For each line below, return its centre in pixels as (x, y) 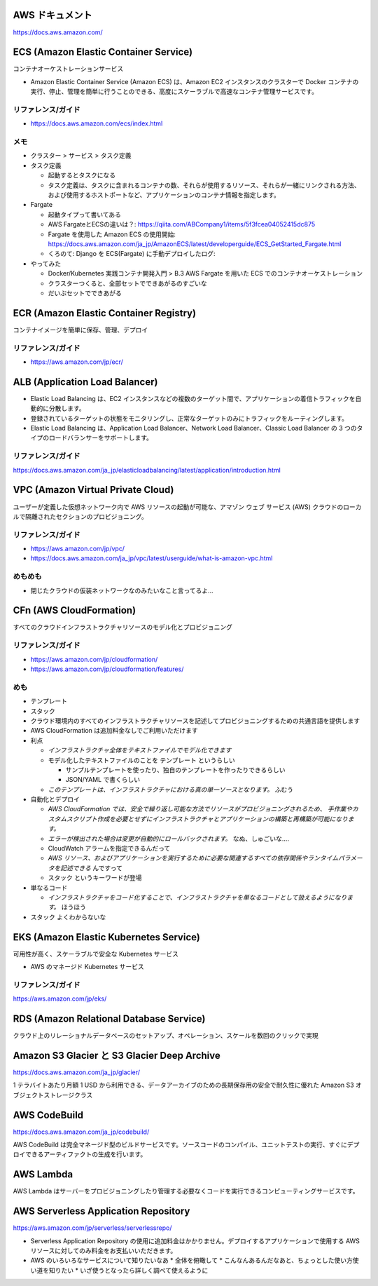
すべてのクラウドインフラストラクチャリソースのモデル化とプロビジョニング (122, 627)
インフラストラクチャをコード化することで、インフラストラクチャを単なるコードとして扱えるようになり (197, 897)
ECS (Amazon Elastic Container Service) (103, 52)
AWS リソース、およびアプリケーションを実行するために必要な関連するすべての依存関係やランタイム (193, 858)
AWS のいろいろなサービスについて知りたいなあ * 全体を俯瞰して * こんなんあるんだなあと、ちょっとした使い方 (191, 1260)
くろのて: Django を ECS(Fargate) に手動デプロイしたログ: (132, 254)
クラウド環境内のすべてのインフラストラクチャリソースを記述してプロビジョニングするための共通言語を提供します (195, 720)
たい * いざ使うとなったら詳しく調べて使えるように (134, 1270)
